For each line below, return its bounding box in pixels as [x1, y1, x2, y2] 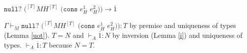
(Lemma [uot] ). [4, 30, 50, 40]
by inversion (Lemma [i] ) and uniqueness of [112, 30, 243, 40]
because [49, 39, 72, 50]
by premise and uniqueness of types [129, 20, 236, 30]
